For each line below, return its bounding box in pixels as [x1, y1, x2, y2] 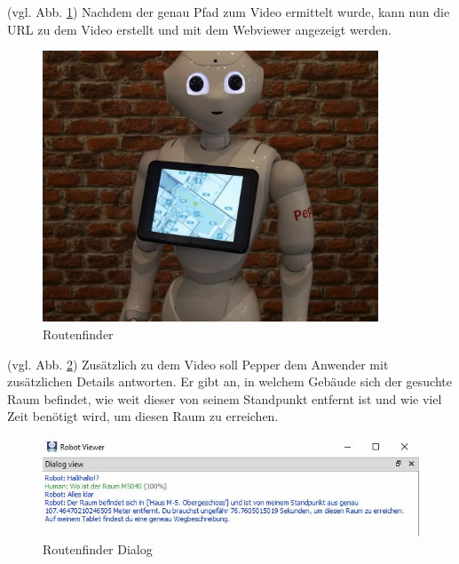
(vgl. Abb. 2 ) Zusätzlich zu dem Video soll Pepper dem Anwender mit [7, 354, 389, 373]
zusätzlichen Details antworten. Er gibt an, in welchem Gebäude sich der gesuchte [7, 372, 452, 391]
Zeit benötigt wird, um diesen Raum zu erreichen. [7, 407, 279, 425]
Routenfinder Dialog [43, 539, 153, 558]
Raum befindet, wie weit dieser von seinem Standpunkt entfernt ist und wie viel [7, 389, 442, 408]
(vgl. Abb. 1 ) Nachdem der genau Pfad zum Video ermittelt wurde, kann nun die [7, 3, 450, 20]
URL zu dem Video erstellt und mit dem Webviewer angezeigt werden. [7, 20, 392, 38]
